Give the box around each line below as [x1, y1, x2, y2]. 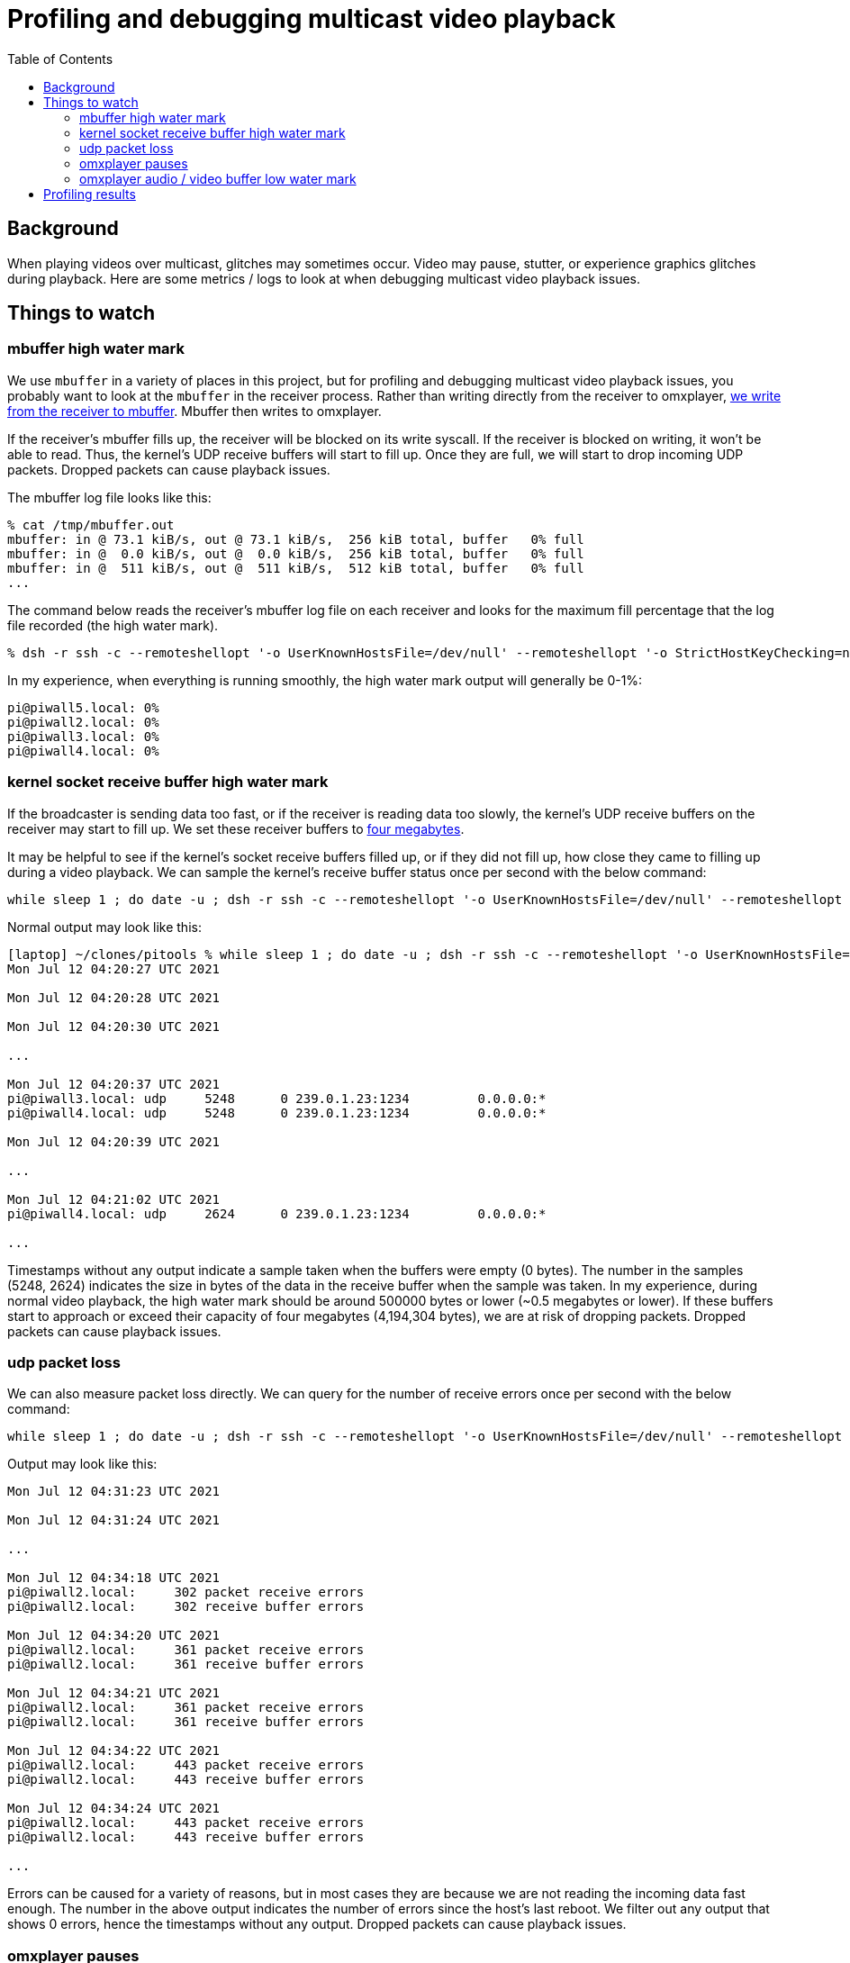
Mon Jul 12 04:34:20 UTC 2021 [7, 1628, 221, 1643]
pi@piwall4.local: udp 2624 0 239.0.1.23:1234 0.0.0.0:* [7, 1206, 547, 1221]
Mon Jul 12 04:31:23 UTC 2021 [7, 1484, 221, 1499]
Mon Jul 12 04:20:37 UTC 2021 [7, 1076, 221, 1091]
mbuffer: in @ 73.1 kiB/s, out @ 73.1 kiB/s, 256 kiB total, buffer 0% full [7, 531, 584, 547]
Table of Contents [7, 50, 113, 67]
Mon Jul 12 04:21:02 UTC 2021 [7, 1191, 221, 1207]
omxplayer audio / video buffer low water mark [79, 170, 357, 186]
